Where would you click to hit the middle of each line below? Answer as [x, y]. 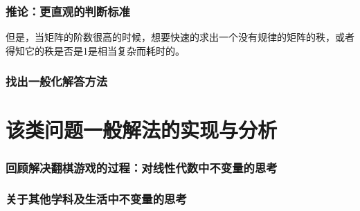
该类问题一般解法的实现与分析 [142, 130]
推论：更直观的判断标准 [68, 11]
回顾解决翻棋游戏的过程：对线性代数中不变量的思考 [142, 167]
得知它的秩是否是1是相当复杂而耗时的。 [95, 50]
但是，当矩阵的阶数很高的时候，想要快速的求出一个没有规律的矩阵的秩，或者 [180, 37]
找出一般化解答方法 [57, 81]
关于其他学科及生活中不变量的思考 [96, 199]
